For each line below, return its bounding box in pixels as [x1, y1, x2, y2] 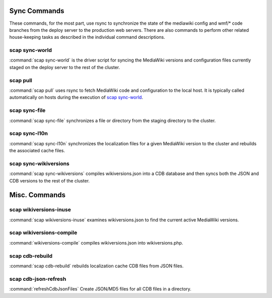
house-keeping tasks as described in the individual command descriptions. [9, 34, 166, 40]
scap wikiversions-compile [9, 229, 78, 236]
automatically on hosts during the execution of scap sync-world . [9, 94, 144, 100]
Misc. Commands [9, 191, 65, 199]
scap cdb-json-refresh [9, 275, 66, 282]
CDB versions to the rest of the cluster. [9, 177, 90, 184]
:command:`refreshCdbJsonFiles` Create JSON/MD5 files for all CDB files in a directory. [9, 286, 191, 292]
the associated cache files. [9, 148, 65, 154]
